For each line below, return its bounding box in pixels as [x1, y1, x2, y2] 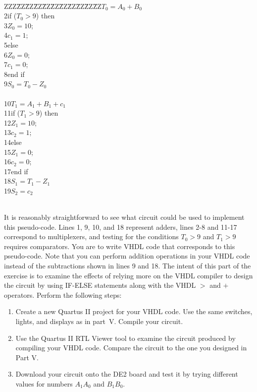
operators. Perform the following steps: [4, 289, 122, 300]
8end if [4, 68, 25, 79]
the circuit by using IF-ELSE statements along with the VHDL [4, 280, 196, 290]
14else [4, 136, 22, 147]
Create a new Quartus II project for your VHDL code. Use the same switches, [15, 306, 253, 317]
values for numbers [15, 378, 73, 389]
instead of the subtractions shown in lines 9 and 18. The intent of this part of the [4, 261, 251, 271]
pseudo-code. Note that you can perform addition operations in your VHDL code [4, 251, 250, 261]
